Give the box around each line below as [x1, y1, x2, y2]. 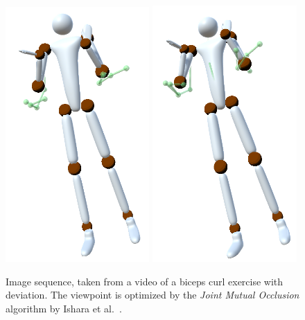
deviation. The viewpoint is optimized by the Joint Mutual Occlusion [6, 287, 299, 302]
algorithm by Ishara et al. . [6, 301, 122, 315]
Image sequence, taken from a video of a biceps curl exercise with [6, 274, 284, 288]
